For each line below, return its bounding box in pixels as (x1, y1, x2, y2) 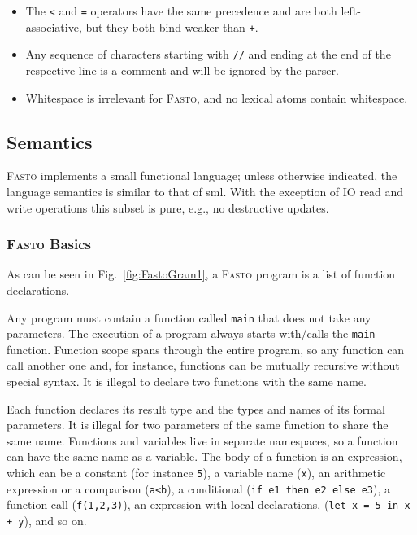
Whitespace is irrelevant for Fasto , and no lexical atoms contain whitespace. (25, 89, 408, 106)
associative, (25, 18, 82, 35)
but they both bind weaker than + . (85, 18, 258, 35)
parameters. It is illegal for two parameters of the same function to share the (7, 416, 389, 433)
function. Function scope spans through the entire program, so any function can (7, 340, 405, 357)
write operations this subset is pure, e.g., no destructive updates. (7, 199, 329, 216)
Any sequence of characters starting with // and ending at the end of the (25, 46, 391, 63)
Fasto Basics (7, 234, 91, 254)
